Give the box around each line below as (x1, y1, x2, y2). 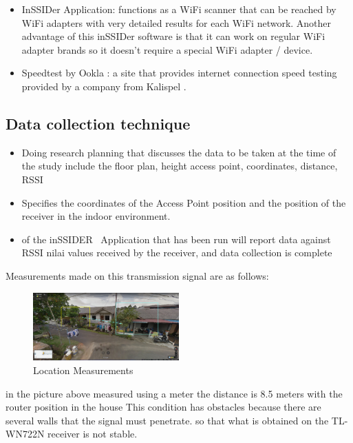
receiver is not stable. (47, 426, 138, 441)
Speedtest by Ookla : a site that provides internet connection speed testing (21, 65, 337, 80)
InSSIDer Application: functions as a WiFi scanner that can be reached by (21, 2, 336, 16)
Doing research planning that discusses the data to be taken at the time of (21, 145, 336, 159)
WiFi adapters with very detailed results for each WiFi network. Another (21, 15, 332, 30)
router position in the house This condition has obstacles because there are (6, 400, 321, 414)
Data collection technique (6, 112, 191, 134)
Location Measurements (33, 363, 133, 378)
